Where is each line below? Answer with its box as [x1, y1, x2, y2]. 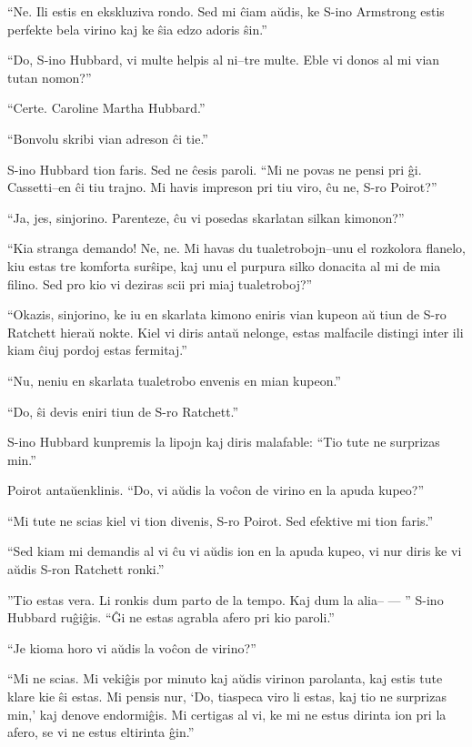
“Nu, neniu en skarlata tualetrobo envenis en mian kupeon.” [7, 370, 341, 389]
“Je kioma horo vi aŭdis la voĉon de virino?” [7, 638, 256, 657]
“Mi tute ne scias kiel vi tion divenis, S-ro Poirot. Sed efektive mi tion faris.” [7, 510, 434, 530]
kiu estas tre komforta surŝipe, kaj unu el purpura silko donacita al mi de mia [7, 256, 441, 275]
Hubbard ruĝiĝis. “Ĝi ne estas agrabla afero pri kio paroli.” [7, 608, 335, 627]
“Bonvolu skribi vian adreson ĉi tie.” [7, 128, 208, 147]
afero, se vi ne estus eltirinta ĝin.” [7, 722, 195, 742]
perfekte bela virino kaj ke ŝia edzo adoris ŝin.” [7, 19, 267, 38]
